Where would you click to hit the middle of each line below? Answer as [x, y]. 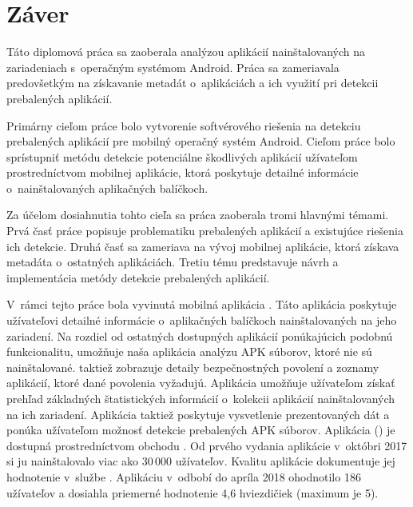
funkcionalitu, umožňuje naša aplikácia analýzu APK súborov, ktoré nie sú [189, 351]
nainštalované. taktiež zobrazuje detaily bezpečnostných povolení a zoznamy [193, 367]
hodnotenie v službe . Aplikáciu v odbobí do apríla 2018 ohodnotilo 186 [184, 476]
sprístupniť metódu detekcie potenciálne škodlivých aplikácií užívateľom [182, 156]
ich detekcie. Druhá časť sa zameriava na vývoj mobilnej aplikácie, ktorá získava [203, 246]
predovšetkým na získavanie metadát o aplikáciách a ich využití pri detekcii [193, 83]
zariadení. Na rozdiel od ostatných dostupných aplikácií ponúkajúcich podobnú [200, 335]
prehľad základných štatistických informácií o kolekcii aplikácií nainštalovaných [201, 398]
